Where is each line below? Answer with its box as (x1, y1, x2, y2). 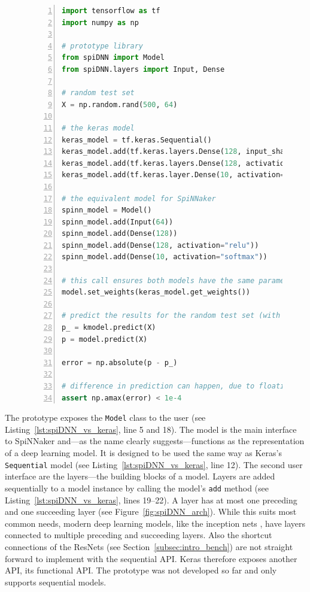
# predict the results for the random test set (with (62, 311, 281, 320)
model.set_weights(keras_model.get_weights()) (62, 288, 250, 297)
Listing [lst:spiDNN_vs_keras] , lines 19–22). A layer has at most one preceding (5, 493, 297, 506)
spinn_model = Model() (62, 206, 152, 215)
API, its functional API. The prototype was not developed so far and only (5, 564, 277, 576)
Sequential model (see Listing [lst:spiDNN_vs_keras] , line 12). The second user (5, 458, 303, 470)
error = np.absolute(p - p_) (62, 358, 178, 367)
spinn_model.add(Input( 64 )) (62, 217, 174, 226)
